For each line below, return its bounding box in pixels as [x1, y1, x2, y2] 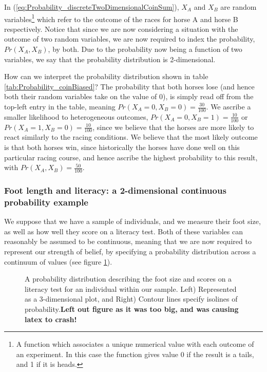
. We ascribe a [206, 101, 251, 111]
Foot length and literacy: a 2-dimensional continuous [4, 184, 226, 197]
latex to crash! [25, 313, 77, 324]
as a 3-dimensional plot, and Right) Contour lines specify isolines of [25, 293, 238, 304]
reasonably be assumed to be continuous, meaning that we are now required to [4, 236, 252, 247]
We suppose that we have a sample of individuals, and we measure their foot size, [4, 216, 261, 227]
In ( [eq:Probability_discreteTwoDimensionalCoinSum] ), [4, 2, 179, 12]
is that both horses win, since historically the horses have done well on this [4, 142, 240, 153]
